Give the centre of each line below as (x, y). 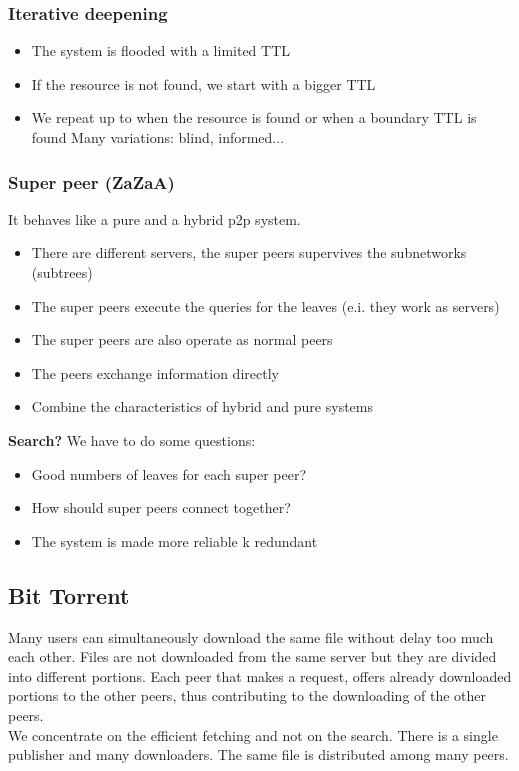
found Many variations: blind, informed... (158, 137)
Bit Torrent (69, 594)
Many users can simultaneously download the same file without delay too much (251, 636)
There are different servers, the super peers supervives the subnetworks (249, 252)
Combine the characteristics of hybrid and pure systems (202, 406)
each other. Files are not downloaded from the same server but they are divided (252, 656)
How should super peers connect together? (161, 507)
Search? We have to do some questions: (132, 439)
